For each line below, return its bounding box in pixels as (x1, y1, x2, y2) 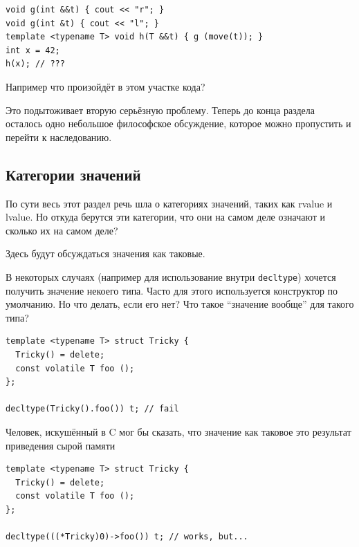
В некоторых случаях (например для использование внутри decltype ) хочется (6, 269, 336, 284)
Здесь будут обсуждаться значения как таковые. (6, 246, 205, 261)
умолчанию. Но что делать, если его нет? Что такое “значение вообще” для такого (6, 297, 354, 311)
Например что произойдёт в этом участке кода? (6, 79, 205, 93)
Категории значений (6, 163, 141, 185)
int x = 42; (6, 45, 60, 55)
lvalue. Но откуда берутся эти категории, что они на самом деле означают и (6, 210, 325, 224)
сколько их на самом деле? (6, 223, 118, 237)
